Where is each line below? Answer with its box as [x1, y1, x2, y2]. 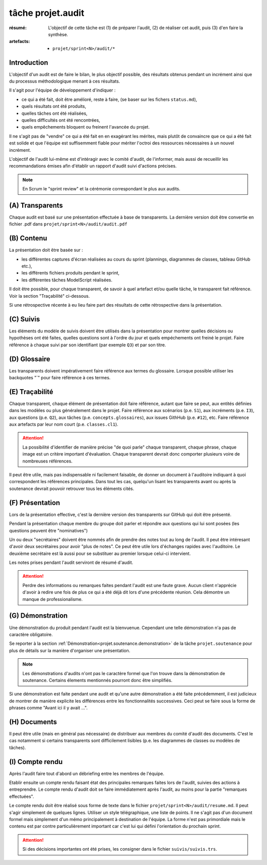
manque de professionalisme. [22, 596, 83, 602]
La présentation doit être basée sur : [9, 247, 84, 253]
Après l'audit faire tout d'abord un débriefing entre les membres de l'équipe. [9, 771, 165, 776]
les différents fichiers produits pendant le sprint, [21, 270, 120, 276]
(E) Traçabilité [9, 387, 53, 396]
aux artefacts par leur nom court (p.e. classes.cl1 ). [9, 421, 119, 427]
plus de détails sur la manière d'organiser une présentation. [9, 647, 131, 653]
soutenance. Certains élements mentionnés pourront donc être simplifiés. [22, 677, 173, 683]
